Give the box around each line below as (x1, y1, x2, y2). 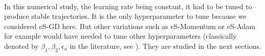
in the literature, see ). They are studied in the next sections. (70, 40, 261, 51)
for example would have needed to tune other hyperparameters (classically (4, 31, 237, 41)
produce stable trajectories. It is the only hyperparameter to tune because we (4, 11, 247, 21)
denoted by (4, 40, 39, 51)
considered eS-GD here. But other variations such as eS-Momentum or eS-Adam (4, 20, 255, 31)
